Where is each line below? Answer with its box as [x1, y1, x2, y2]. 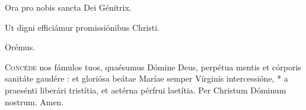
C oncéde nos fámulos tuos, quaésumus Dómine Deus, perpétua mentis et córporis [5, 60, 301, 73]
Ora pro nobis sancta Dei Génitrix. [5, 1, 132, 13]
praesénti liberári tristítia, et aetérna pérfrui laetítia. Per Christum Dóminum [5, 83, 286, 96]
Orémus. [5, 41, 36, 53]
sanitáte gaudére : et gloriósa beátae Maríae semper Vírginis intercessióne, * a [5, 72, 288, 85]
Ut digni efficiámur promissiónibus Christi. [5, 21, 160, 33]
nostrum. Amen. [5, 95, 64, 108]
